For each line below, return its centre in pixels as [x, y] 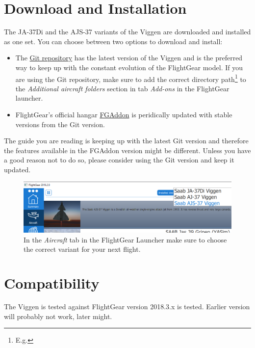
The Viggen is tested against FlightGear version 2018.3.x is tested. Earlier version [127, 306]
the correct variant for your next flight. [82, 249]
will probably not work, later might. [58, 316]
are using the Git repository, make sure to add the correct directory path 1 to [131, 78]
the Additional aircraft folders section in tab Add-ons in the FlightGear [122, 88]
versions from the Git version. [60, 124]
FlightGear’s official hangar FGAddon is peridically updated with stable [124, 114]
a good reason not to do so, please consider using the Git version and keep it [119, 160]
